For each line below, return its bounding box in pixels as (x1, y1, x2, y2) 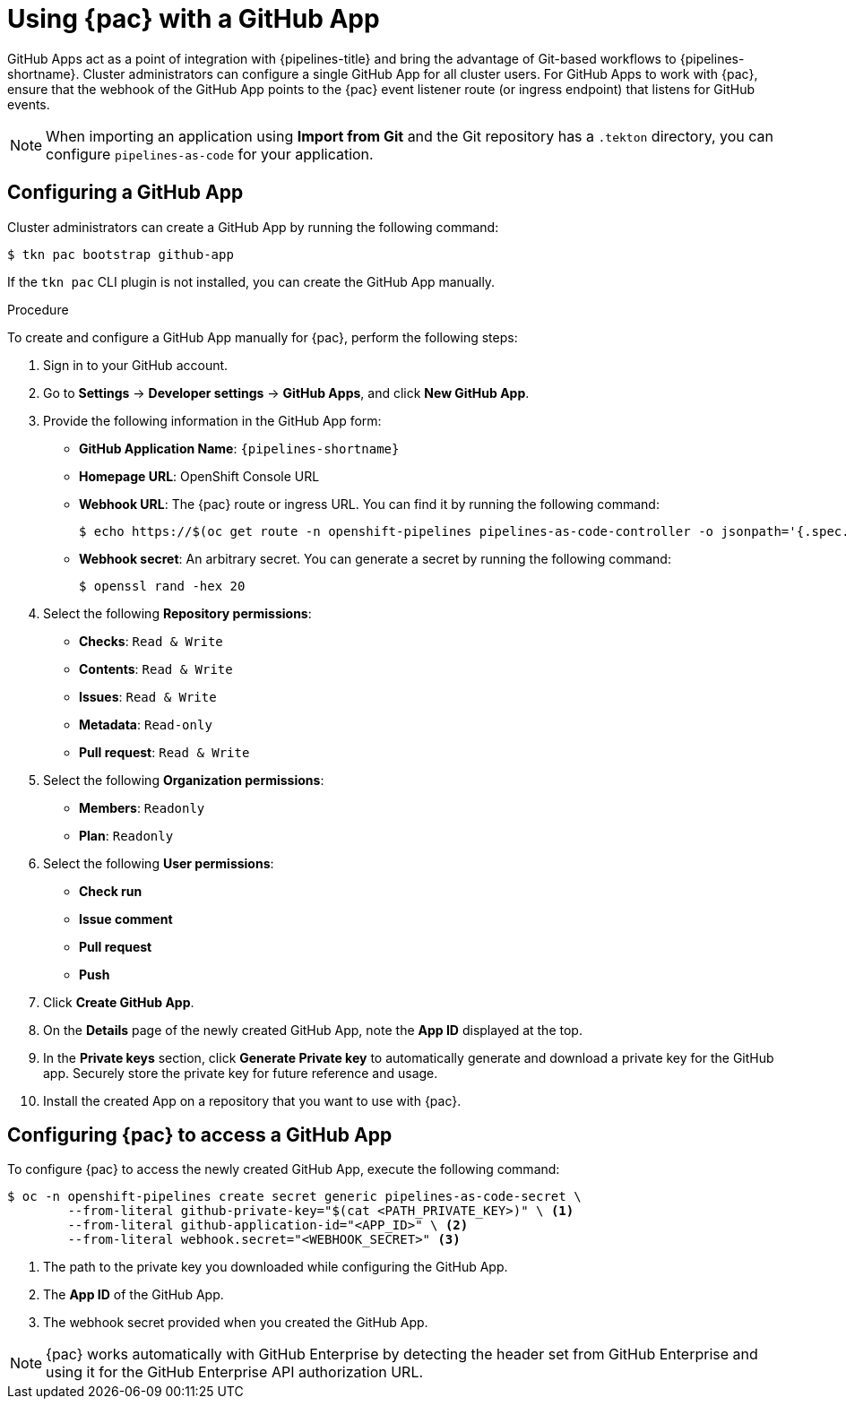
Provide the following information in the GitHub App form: (43, 412, 382, 428)
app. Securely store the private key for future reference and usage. (43, 1065, 438, 1081)
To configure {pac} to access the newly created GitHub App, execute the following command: (7, 1161, 560, 1177)
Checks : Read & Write (79, 633, 223, 649)
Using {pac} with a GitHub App (7, 4, 380, 34)
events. (7, 96, 50, 112)
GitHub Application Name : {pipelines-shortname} (79, 440, 400, 456)
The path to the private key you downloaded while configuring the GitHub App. (43, 1259, 508, 1275)
